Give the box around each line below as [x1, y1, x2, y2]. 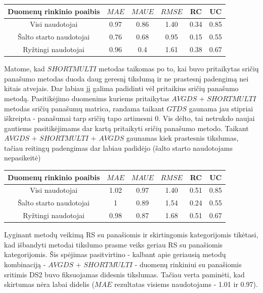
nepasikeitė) [4, 152, 41, 163]
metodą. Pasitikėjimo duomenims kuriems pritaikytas [4, 93, 169, 103]
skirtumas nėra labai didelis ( [4, 279, 95, 289]
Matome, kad [4, 63, 45, 74]
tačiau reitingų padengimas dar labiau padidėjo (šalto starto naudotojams [4, 142, 233, 153]
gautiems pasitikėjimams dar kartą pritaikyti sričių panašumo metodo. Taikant [4, 122, 249, 133]
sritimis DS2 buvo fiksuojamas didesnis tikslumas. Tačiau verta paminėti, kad [4, 269, 245, 279]
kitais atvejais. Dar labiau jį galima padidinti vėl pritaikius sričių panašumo [4, 83, 239, 94]
